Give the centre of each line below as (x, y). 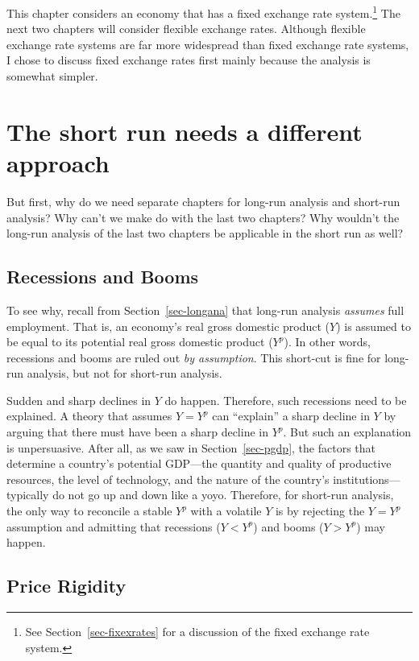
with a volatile (226, 511)
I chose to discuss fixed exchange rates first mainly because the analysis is (189, 60)
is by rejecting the (320, 511)
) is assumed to (373, 326)
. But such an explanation (347, 432)
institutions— (367, 479)
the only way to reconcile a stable (89, 511)
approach (58, 163)
